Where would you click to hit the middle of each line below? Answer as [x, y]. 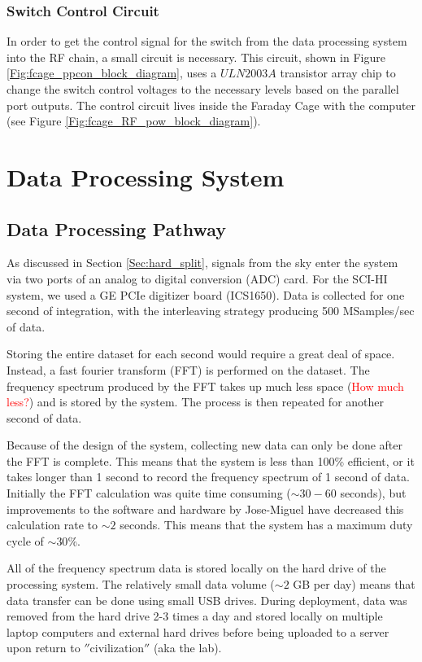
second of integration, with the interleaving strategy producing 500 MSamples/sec [211, 311]
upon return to [44, 648]
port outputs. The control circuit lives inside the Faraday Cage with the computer [211, 105]
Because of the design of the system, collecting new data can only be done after [204, 445]
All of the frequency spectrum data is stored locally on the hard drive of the [196, 568]
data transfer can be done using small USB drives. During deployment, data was [207, 600]
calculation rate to [52, 525]
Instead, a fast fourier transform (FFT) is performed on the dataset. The [188, 369]
